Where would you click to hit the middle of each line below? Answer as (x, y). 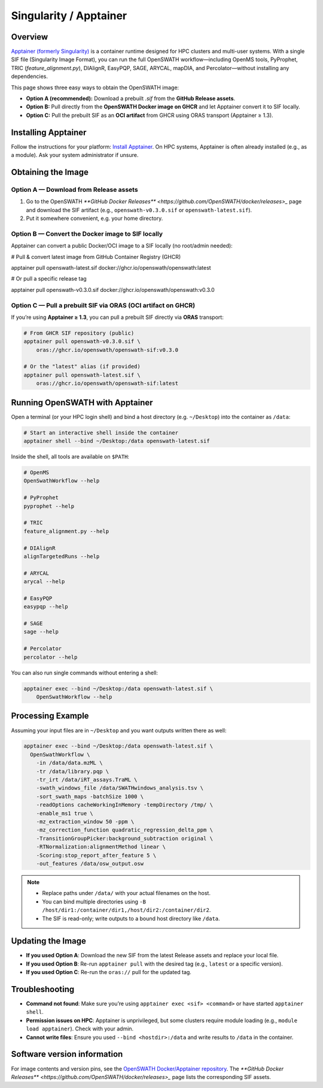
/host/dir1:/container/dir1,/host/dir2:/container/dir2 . (127, 910)
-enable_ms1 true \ (65, 813)
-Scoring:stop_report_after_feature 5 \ (96, 855)
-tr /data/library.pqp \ (73, 771)
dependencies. (29, 76)
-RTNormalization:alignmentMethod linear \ (101, 847)
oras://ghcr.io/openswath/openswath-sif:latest (107, 383)
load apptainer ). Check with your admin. (80, 1029)
